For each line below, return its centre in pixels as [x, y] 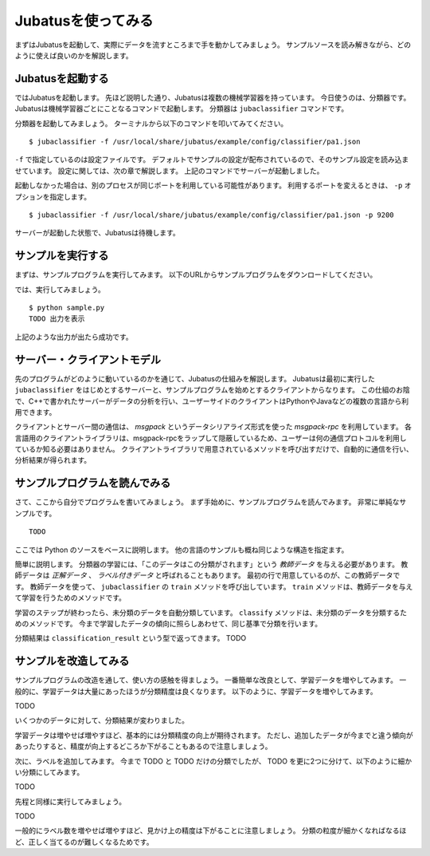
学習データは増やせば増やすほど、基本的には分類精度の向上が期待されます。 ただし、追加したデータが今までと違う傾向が [214, 735]
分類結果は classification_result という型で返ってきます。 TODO [131, 638]
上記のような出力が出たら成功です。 [74, 337]
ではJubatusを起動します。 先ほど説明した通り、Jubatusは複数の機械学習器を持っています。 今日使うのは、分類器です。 [213, 97]
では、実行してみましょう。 [60, 289]
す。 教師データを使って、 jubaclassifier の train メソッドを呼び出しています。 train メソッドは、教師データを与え [214, 586]
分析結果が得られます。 [53, 460]
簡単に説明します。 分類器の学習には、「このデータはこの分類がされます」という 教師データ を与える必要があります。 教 [211, 564]
